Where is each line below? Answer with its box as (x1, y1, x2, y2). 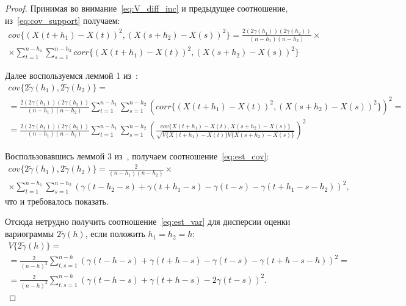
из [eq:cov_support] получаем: (5, 13, 120, 26)
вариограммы (5, 227, 54, 240)
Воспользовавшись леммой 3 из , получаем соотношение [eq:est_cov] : (5, 150, 269, 162)
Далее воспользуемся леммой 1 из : (5, 69, 138, 82)
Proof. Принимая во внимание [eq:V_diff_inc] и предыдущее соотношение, (5, 2, 288, 14)
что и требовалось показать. (5, 194, 109, 207)
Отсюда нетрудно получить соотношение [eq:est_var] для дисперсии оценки (5, 215, 291, 228)
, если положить (85, 227, 145, 240)
